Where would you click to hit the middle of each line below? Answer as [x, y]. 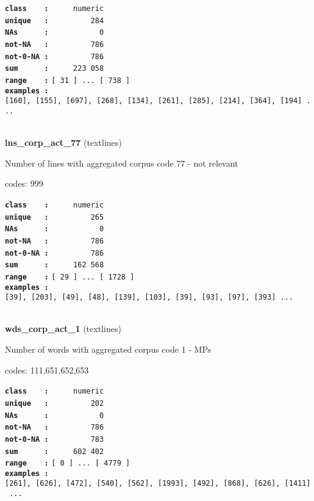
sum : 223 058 [55, 69]
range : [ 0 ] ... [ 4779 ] [68, 463]
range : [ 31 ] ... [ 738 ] [68, 80]
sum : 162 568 [55, 265]
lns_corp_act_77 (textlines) [63, 142]
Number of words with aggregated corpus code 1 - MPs [108, 349]
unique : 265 [55, 217]
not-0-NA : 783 [55, 439]
